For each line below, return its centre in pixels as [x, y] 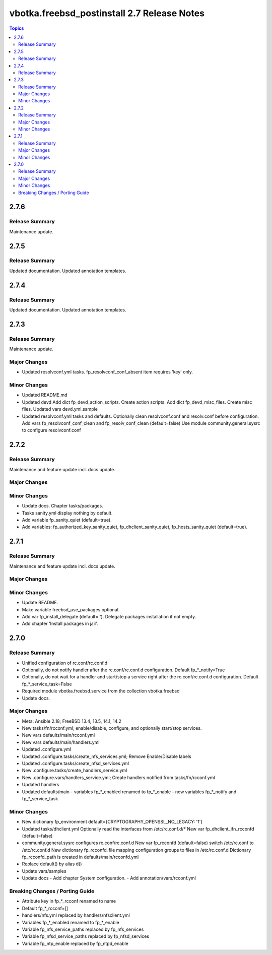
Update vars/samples [44, 871]
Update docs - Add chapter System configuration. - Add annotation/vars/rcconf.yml [109, 878]
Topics [17, 28]
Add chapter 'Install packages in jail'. [60, 624]
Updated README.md [45, 395]
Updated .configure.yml [47, 749]
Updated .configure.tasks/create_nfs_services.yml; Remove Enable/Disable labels [107, 756]
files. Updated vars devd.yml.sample [60, 409]
